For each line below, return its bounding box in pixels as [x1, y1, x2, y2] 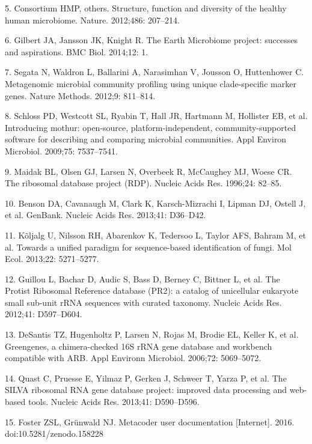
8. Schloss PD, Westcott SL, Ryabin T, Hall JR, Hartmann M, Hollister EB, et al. [5, 109, 308, 122]
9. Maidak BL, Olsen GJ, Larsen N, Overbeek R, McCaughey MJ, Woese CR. [5, 165, 292, 177]
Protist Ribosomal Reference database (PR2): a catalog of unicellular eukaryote [5, 284, 299, 297]
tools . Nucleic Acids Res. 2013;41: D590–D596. [28, 395, 200, 408]
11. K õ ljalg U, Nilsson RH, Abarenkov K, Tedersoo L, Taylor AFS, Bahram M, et [5, 228, 306, 241]
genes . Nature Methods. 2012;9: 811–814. [5, 89, 156, 102]
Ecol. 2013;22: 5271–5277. [5, 252, 99, 265]
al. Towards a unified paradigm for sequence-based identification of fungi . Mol [5, 240, 292, 253]
